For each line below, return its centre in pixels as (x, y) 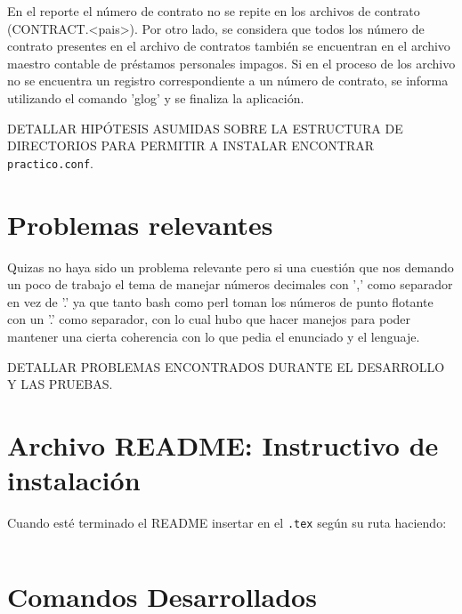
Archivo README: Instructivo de (223, 444)
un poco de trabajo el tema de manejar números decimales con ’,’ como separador (230, 284)
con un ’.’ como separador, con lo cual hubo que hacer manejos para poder (209, 319)
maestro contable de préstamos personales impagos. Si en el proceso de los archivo (231, 63)
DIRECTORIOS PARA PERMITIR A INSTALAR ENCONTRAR (191, 145)
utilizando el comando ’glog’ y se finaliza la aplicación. (156, 97)
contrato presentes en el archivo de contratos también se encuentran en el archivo (229, 46)
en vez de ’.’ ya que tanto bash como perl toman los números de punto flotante (220, 301)
